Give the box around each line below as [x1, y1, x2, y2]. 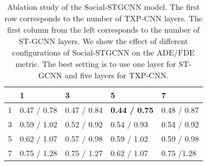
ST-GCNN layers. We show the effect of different [18, 35, 188, 47]
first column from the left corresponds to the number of [7, 24, 200, 35]
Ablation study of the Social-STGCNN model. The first [7, 1, 200, 12]
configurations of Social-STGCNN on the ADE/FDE [12, 47, 195, 58]
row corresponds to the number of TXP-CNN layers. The [4, 12, 203, 24]
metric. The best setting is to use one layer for [15, 58, 176, 69]
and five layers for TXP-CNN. [64, 69, 169, 81]
